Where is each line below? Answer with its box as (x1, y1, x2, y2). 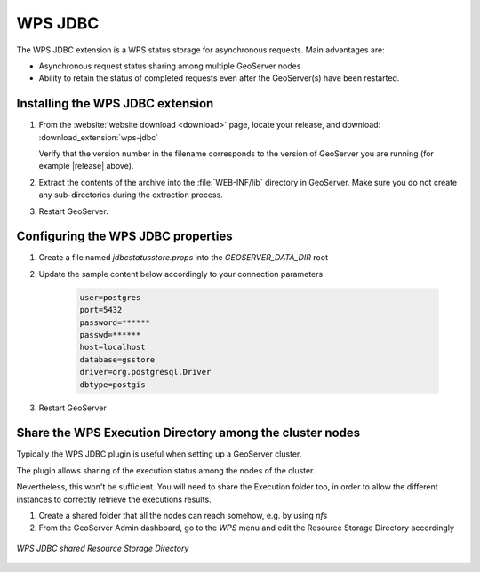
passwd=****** (79, 330, 141, 340)
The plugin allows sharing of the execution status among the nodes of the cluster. (16, 465, 316, 475)
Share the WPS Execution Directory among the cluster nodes (16, 425, 361, 441)
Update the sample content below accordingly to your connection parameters (38, 268, 324, 279)
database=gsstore (79, 354, 156, 364)
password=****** (79, 317, 151, 328)
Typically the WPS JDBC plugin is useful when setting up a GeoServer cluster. (16, 449, 302, 459)
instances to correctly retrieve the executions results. (16, 494, 212, 504)
